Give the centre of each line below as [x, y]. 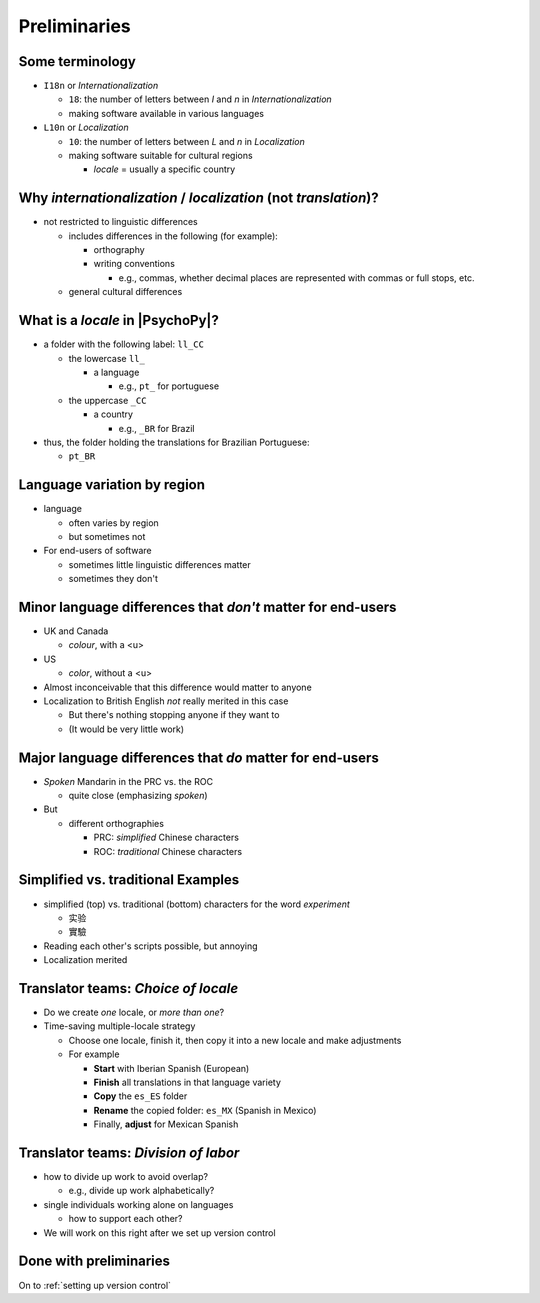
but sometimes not [107, 536]
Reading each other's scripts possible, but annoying [151, 946]
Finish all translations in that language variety [187, 1082]
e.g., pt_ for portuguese [169, 386]
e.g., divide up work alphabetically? [141, 1191]
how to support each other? [126, 1219]
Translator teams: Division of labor [129, 1152]
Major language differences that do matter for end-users [198, 757]
